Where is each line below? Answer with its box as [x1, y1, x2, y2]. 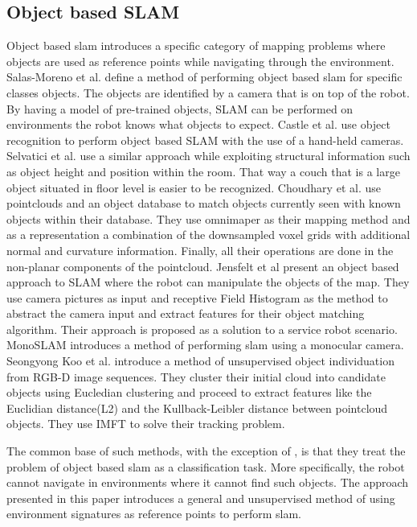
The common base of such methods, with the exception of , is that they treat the [6, 443, 406, 459]
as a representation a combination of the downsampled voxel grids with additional [6, 226, 411, 243]
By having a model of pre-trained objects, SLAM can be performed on [6, 100, 354, 117]
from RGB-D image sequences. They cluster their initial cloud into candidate [6, 368, 386, 385]
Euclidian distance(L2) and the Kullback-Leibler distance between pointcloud [6, 399, 388, 416]
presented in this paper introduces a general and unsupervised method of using [6, 489, 395, 506]
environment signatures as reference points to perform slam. [6, 505, 301, 522]
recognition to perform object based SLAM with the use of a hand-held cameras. [6, 131, 404, 148]
